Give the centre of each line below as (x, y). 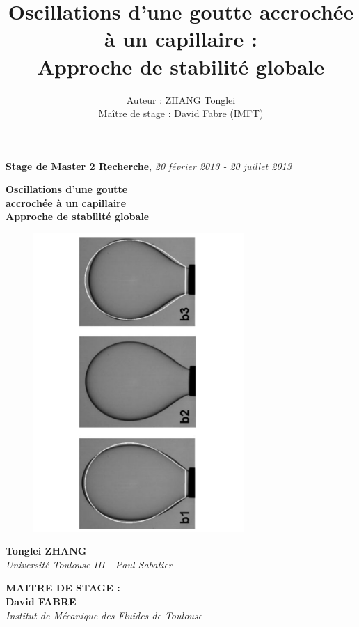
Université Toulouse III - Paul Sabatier (89, 564)
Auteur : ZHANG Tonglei (181, 99)
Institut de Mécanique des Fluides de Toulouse (104, 615)
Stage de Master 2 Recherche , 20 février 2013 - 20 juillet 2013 (149, 165)
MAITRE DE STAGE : (63, 588)
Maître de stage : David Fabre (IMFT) (181, 113)
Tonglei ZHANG (46, 551)
